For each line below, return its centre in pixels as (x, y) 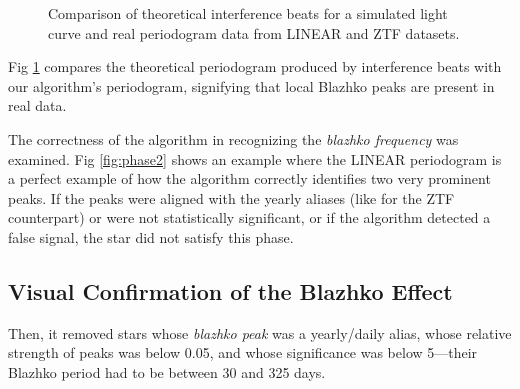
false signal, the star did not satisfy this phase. (151, 236)
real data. (37, 105)
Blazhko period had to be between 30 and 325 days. (167, 371)
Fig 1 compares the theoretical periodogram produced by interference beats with (255, 66)
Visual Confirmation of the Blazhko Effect (230, 290)
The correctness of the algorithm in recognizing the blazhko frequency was (233, 138)
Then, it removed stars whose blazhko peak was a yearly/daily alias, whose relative (260, 332)
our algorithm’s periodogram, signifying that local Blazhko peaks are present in (251, 85)
